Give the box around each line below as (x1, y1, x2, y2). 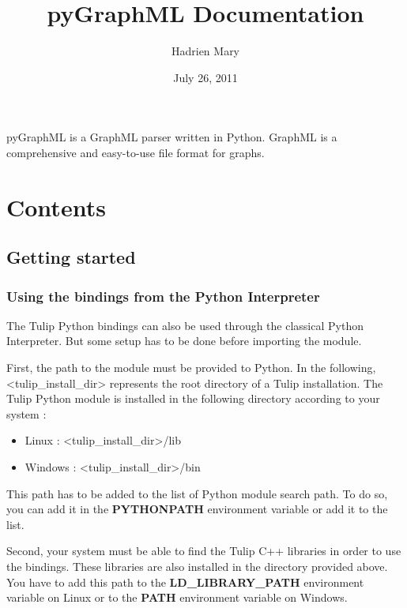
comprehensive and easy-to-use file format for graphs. (6, 144, 265, 160)
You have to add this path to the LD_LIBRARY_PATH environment (6, 573, 364, 590)
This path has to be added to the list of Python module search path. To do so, (6, 485, 388, 501)
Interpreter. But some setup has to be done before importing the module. (6, 332, 362, 349)
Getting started (6, 245, 136, 269)
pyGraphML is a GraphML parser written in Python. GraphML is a (6, 129, 337, 145)
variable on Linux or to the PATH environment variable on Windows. (6, 589, 348, 606)
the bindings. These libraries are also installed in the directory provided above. (6, 558, 388, 574)
